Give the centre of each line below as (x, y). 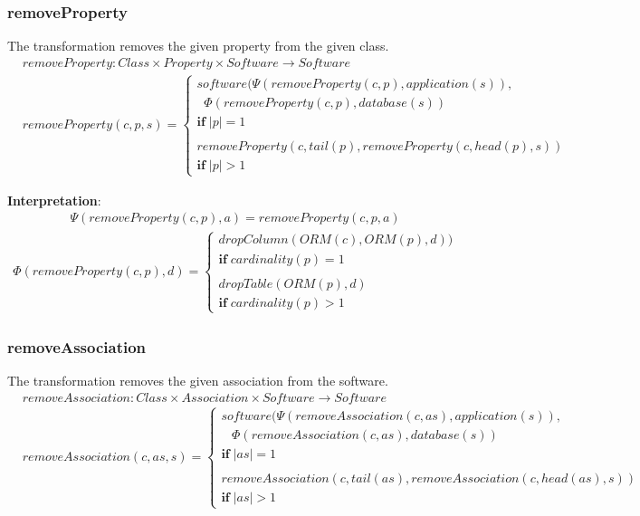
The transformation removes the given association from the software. (198, 381)
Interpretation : (54, 200)
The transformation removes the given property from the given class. (198, 46)
